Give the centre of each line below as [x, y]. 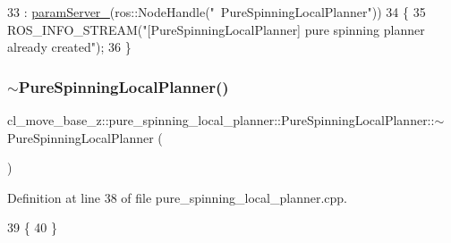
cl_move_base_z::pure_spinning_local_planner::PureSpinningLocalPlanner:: [221, 120]
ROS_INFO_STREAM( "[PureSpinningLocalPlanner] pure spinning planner [216, 29]
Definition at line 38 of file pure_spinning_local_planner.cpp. [177, 197]
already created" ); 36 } [69, 47]
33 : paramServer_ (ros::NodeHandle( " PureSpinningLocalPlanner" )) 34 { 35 [217, 12]
